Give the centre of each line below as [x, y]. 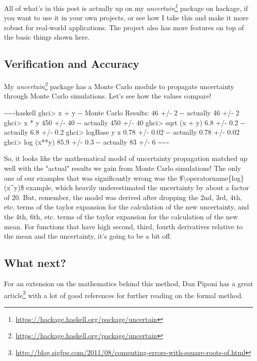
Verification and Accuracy [72, 64]
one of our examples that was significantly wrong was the [91, 178]
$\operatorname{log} [212, 178]
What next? [35, 263]
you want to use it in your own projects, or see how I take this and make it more [126, 18]
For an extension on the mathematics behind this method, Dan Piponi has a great [128, 283]
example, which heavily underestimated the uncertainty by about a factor [138, 187]
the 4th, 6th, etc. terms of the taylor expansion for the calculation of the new [121, 217]
